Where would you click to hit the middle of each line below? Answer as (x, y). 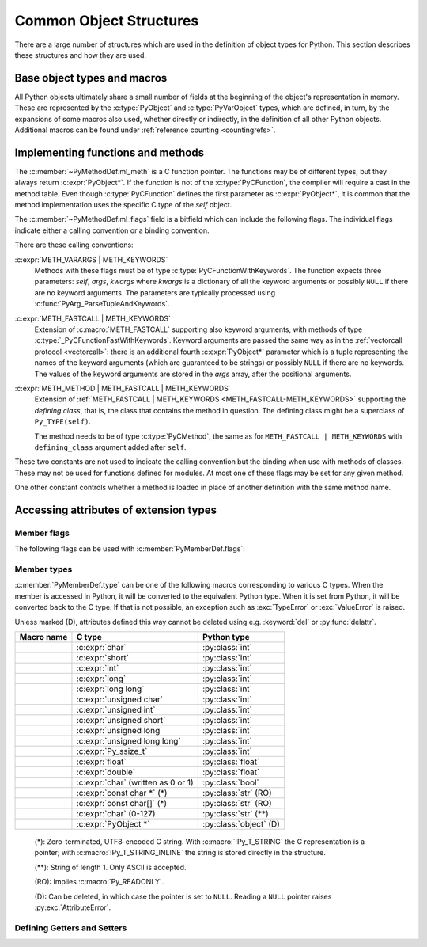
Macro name (43, 637)
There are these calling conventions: (74, 245)
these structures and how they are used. (80, 55)
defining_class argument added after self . (110, 447)
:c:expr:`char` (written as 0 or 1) (135, 782)
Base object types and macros (91, 78)
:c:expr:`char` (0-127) (116, 813)
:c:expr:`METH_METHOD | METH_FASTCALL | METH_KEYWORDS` (123, 388)
